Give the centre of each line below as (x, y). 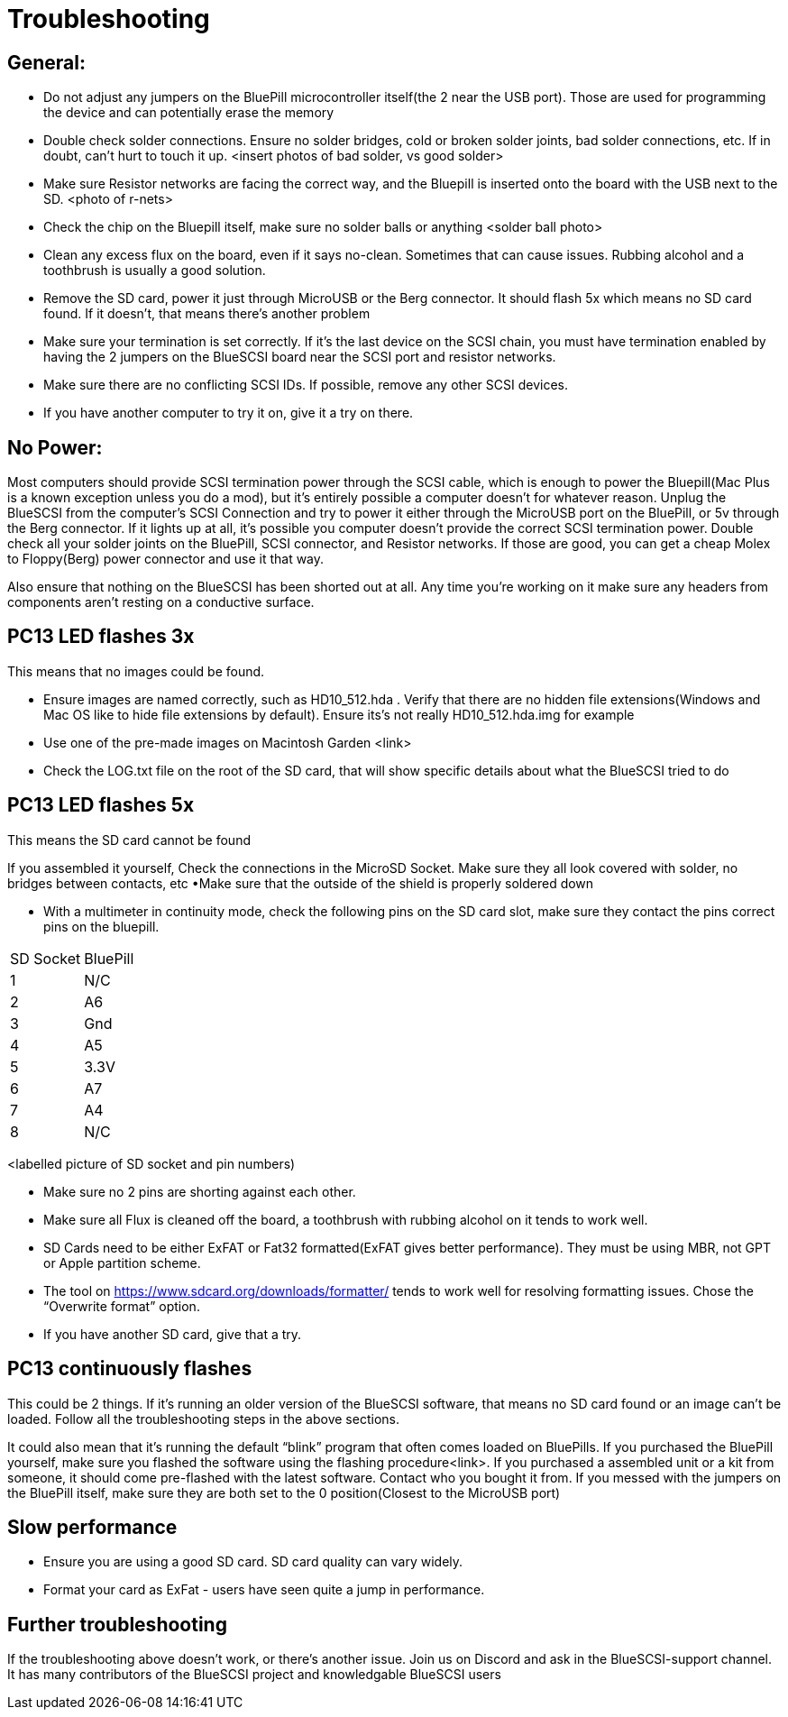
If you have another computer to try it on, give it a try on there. (229, 413)
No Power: (55, 447)
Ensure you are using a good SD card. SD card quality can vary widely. (253, 1562)
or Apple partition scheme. (122, 1262)
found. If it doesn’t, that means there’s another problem (207, 314)
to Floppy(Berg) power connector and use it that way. (166, 559)
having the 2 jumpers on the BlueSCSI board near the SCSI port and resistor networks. (300, 357)
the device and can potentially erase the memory (189, 113)
